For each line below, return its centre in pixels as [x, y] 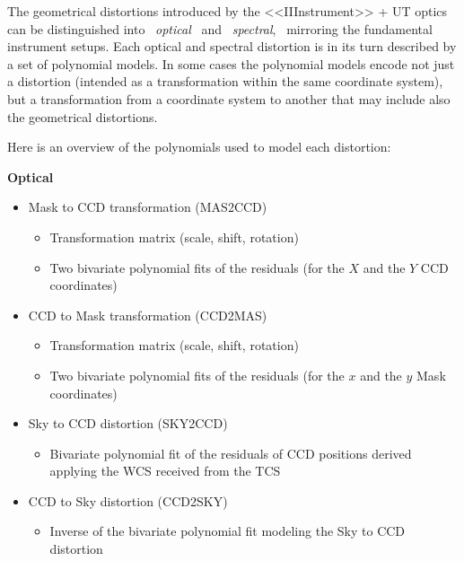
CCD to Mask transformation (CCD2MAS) [148, 315]
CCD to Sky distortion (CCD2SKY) [128, 500]
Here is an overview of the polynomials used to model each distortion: [199, 147]
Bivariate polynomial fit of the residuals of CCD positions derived [231, 453]
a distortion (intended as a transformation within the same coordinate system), [225, 81]
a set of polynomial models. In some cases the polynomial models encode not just [231, 63]
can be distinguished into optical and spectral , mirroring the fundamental [220, 28]
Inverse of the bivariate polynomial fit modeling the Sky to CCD [228, 531]
